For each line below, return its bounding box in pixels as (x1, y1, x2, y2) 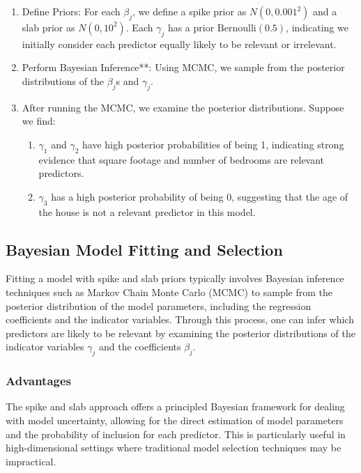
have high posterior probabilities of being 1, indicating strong (82, 137, 344, 151)
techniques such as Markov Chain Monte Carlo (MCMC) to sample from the (6, 284, 333, 299)
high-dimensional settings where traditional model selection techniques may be (6, 440, 341, 455)
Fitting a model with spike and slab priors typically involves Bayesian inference (6, 271, 344, 286)
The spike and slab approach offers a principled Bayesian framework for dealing (6, 399, 345, 414)
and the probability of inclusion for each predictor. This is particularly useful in (6, 426, 346, 441)
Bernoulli (217, 23, 256, 33)
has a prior (167, 20, 215, 34)
